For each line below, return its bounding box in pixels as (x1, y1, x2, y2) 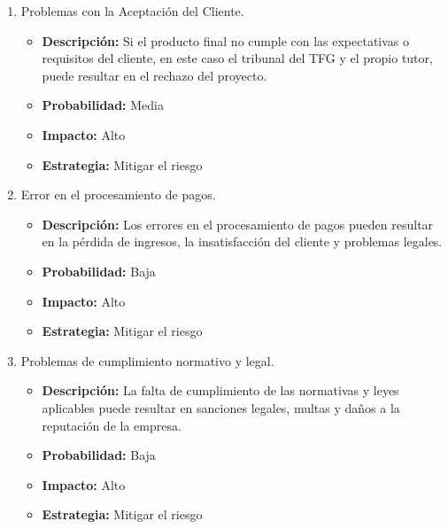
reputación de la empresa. (42, 416, 182, 434)
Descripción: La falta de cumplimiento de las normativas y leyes (42, 381, 399, 400)
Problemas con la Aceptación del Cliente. (20, 2, 244, 19)
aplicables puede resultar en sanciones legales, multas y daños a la (42, 398, 400, 416)
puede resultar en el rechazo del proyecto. (42, 66, 267, 84)
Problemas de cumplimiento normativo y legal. (20, 351, 274, 370)
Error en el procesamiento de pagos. (20, 185, 216, 204)
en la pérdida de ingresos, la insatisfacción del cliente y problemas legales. (42, 232, 443, 251)
